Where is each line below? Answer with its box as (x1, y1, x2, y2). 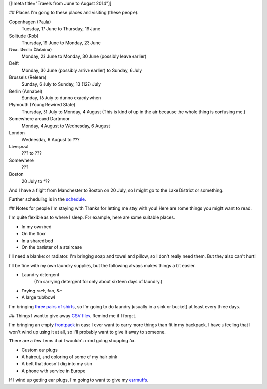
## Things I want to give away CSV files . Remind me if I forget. (9, 313, 137, 319)
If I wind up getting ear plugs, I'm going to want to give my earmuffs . (9, 377, 149, 383)
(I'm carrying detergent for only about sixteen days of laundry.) (34, 279, 163, 285)
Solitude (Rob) (9, 33, 39, 39)
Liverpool (9, 144, 29, 149)
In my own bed (21, 223, 52, 230)
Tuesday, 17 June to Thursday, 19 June (21, 26, 101, 32)
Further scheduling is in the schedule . (9, 196, 86, 202)
